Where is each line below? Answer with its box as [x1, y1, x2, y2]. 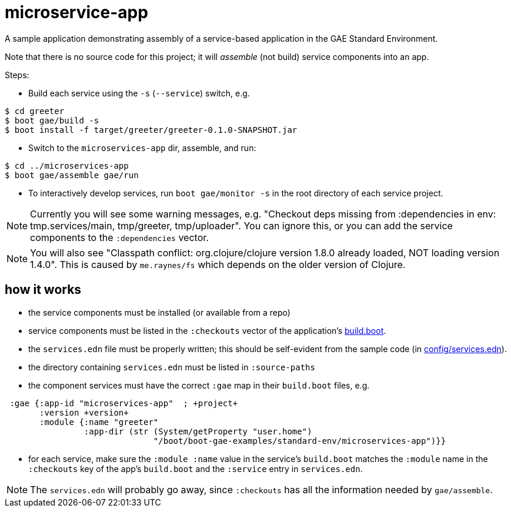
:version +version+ [39, 407, 129, 417]
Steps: [5, 69, 29, 80]
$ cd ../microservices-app [5, 160, 129, 170]
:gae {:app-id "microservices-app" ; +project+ [9, 398, 238, 408]
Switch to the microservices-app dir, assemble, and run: [28, 142, 256, 153]
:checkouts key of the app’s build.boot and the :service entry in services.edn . [28, 463, 363, 474]
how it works [5, 282, 82, 297]
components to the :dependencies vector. [30, 231, 209, 243]
